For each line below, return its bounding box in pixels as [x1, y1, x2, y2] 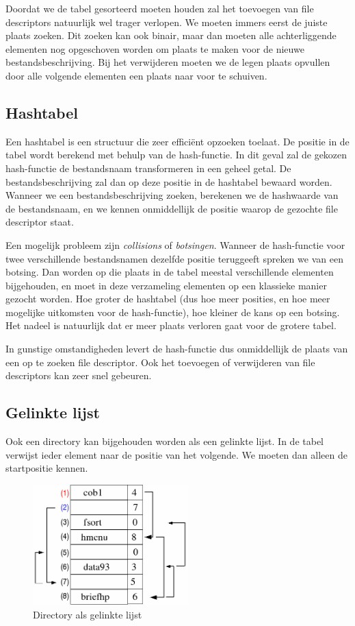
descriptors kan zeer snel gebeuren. [5, 368, 152, 383]
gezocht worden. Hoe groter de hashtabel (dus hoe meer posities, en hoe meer [5, 291, 330, 306]
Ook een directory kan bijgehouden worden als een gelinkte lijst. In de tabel [5, 434, 324, 448]
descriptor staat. [5, 215, 74, 229]
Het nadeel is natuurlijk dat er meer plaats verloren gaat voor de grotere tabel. [5, 318, 337, 333]
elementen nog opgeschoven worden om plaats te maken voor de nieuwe [5, 41, 304, 56]
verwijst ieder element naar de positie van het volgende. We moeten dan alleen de [5, 447, 347, 461]
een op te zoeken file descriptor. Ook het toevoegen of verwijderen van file [5, 354, 315, 369]
